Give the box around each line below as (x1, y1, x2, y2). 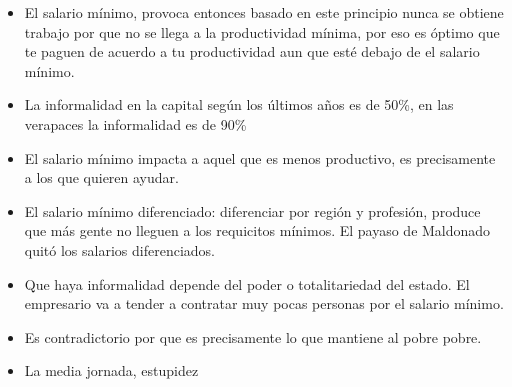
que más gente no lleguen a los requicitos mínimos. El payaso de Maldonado (24, 220, 491, 241)
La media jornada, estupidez (24, 360, 199, 381)
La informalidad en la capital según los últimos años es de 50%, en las (24, 94, 454, 115)
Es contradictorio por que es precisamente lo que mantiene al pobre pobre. (24, 326, 482, 347)
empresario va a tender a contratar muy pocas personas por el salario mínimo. (24, 293, 504, 314)
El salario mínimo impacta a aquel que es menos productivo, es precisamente (24, 147, 496, 168)
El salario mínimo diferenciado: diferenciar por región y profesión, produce (24, 200, 481, 221)
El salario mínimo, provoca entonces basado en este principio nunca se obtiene (24, 2, 504, 22)
